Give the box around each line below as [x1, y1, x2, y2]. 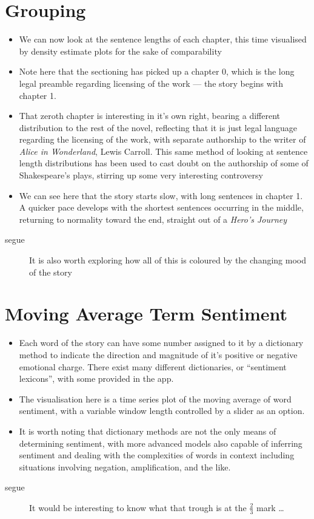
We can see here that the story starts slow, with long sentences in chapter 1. [19, 189, 303, 202]
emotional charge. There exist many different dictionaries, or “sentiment [19, 360, 287, 373]
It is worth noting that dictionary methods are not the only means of [19, 424, 276, 437]
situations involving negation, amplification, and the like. [19, 460, 231, 473]
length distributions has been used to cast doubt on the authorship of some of [19, 157, 309, 169]
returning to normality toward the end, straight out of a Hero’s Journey [19, 212, 287, 225]
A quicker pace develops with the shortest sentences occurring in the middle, [19, 201, 304, 214]
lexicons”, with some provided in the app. [19, 372, 174, 385]
